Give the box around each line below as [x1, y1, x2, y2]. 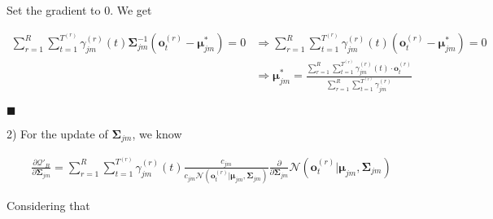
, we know [132, 125, 182, 142]
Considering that [7, 197, 90, 214]
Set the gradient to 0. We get [7, 2, 152, 18]
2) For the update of [7, 125, 108, 142]
